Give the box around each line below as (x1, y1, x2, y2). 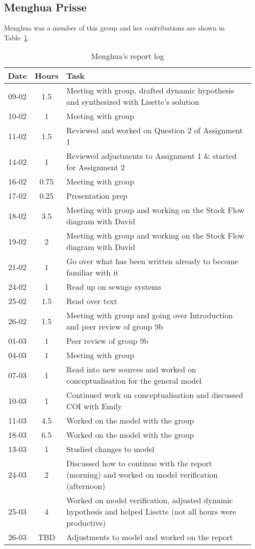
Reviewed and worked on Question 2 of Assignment (66, 124, 243, 136)
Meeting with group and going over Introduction (66, 309, 233, 321)
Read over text (66, 295, 117, 307)
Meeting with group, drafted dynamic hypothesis (66, 85, 234, 96)
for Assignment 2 (66, 161, 125, 173)
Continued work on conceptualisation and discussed (66, 389, 243, 401)
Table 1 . (4, 32, 29, 42)
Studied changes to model (66, 443, 154, 455)
